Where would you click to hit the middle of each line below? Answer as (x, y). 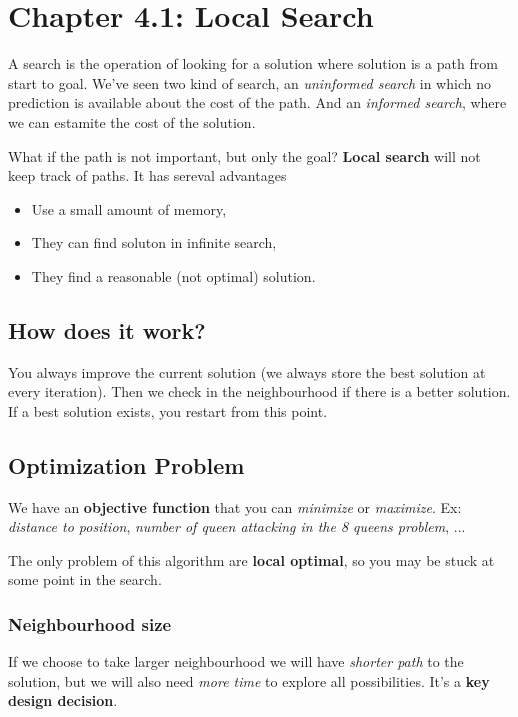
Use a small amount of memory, (129, 208)
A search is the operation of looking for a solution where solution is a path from (253, 63)
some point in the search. (85, 579)
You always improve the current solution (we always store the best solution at (247, 371)
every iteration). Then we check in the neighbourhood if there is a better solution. (259, 391)
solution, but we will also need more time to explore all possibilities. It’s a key (249, 680)
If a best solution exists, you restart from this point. (168, 410)
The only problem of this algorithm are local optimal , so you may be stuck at (251, 559)
